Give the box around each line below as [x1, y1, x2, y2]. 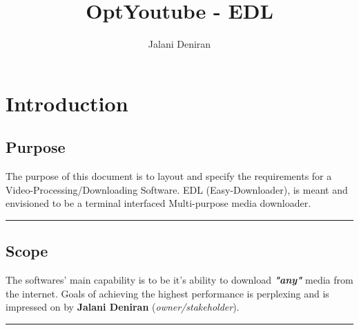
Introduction [6, 89, 128, 117]
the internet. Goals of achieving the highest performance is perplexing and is [6, 286, 329, 300]
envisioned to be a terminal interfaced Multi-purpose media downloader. [6, 196, 311, 210]
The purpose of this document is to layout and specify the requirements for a [6, 169, 332, 183]
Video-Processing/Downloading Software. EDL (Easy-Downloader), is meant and [6, 182, 348, 196]
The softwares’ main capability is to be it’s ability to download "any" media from [6, 273, 353, 287]
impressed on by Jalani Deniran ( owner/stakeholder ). [6, 300, 240, 314]
